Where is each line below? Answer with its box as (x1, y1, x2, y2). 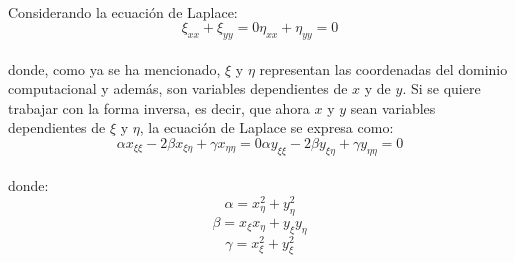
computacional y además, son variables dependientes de (8, 78, 348, 99)
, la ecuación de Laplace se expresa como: (139, 117, 394, 138)
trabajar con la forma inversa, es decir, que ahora (8, 97, 310, 118)
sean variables (350, 97, 436, 118)
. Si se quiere (402, 78, 481, 99)
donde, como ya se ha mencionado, (8, 58, 221, 79)
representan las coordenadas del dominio (259, 58, 508, 79)
